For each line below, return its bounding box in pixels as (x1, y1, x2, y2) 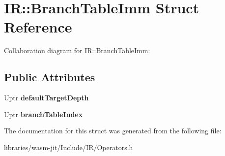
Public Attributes (4, 69, 95, 85)
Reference (4, 17, 72, 37)
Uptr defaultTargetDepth (4, 93, 89, 103)
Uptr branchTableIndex (4, 109, 83, 119)
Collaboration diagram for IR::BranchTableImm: (4, 45, 150, 56)
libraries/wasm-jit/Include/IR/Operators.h (4, 142, 133, 152)
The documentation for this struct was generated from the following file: (4, 125, 222, 136)
